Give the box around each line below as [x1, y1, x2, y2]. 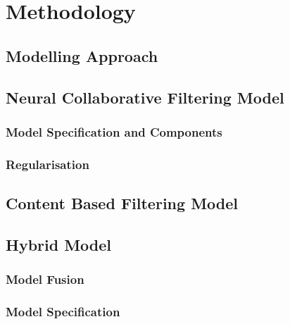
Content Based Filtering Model [6, 192, 238, 214]
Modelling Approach [6, 44, 158, 66]
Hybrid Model [6, 233, 112, 255]
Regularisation [6, 155, 89, 173]
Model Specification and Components [6, 123, 222, 140]
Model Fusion [6, 270, 84, 288]
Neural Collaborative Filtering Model [6, 86, 284, 108]
